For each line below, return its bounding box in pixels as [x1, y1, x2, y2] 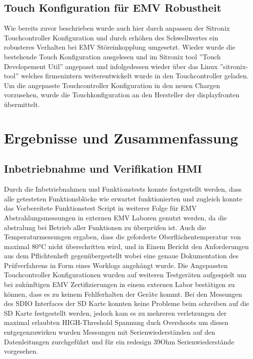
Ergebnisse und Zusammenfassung [4, 127, 238, 147]
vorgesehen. [4, 346, 39, 356]
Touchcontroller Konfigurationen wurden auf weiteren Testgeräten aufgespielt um [4, 269, 247, 280]
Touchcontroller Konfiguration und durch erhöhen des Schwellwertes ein [4, 32, 218, 42]
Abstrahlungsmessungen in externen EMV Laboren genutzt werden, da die [4, 212, 227, 222]
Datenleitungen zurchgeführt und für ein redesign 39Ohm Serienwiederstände [4, 336, 234, 346]
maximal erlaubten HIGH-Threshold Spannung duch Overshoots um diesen [4, 317, 229, 327]
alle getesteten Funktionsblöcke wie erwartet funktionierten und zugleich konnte [4, 193, 242, 203]
